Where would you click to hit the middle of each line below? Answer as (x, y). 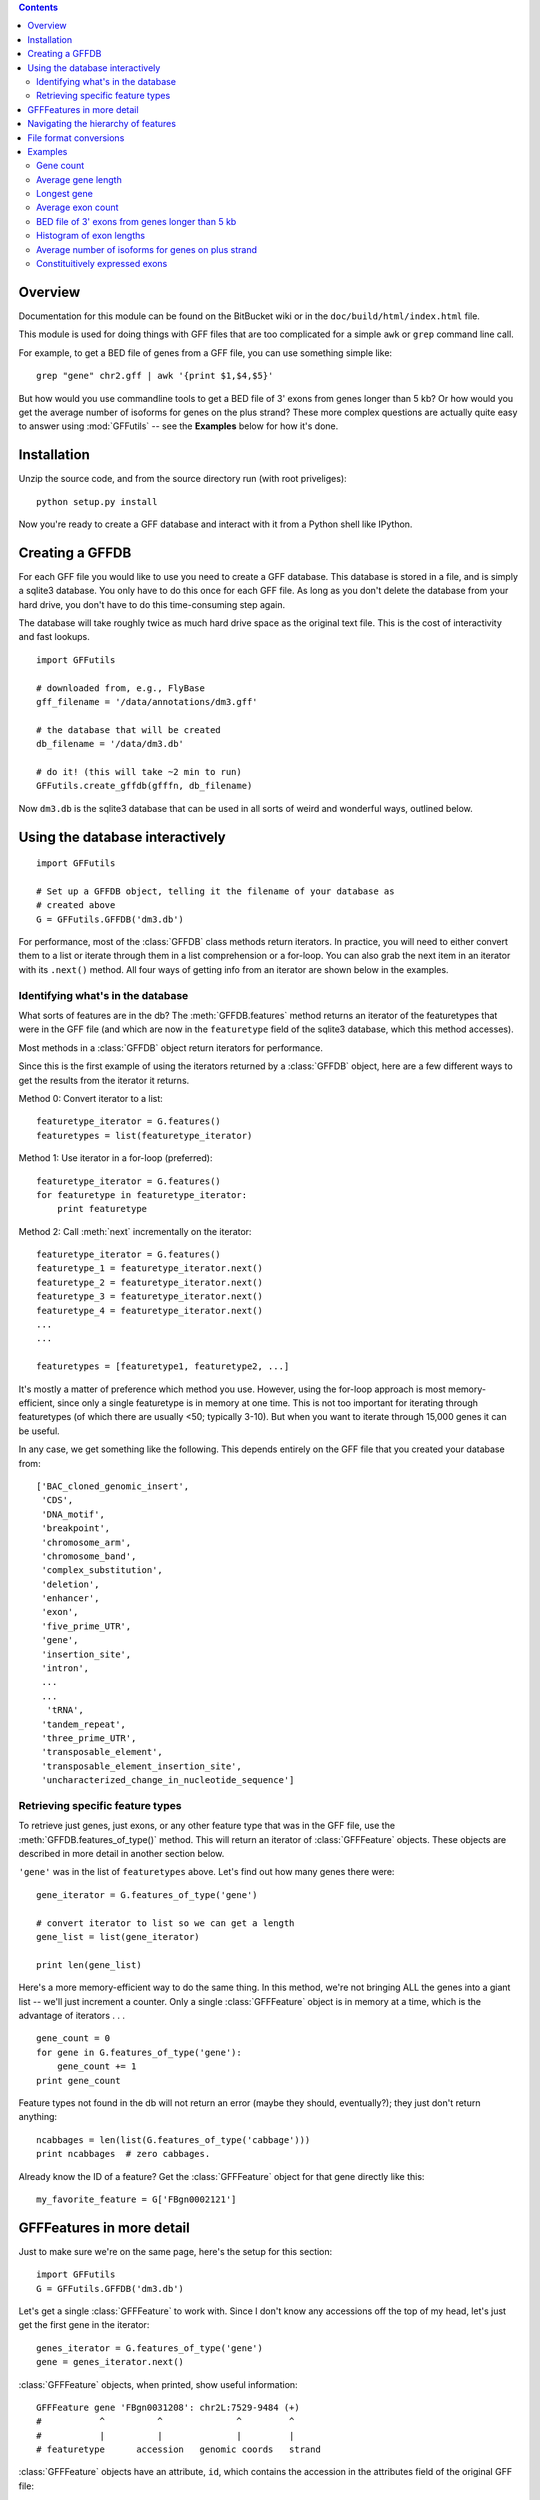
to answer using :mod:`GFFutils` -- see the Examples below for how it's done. (178, 426)
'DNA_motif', (73, 1514)
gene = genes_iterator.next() (110, 2362)
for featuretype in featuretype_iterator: (142, 1194)
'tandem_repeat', (84, 1724)
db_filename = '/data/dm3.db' (110, 744)
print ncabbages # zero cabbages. (123, 2154)
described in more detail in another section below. (121, 1854)
